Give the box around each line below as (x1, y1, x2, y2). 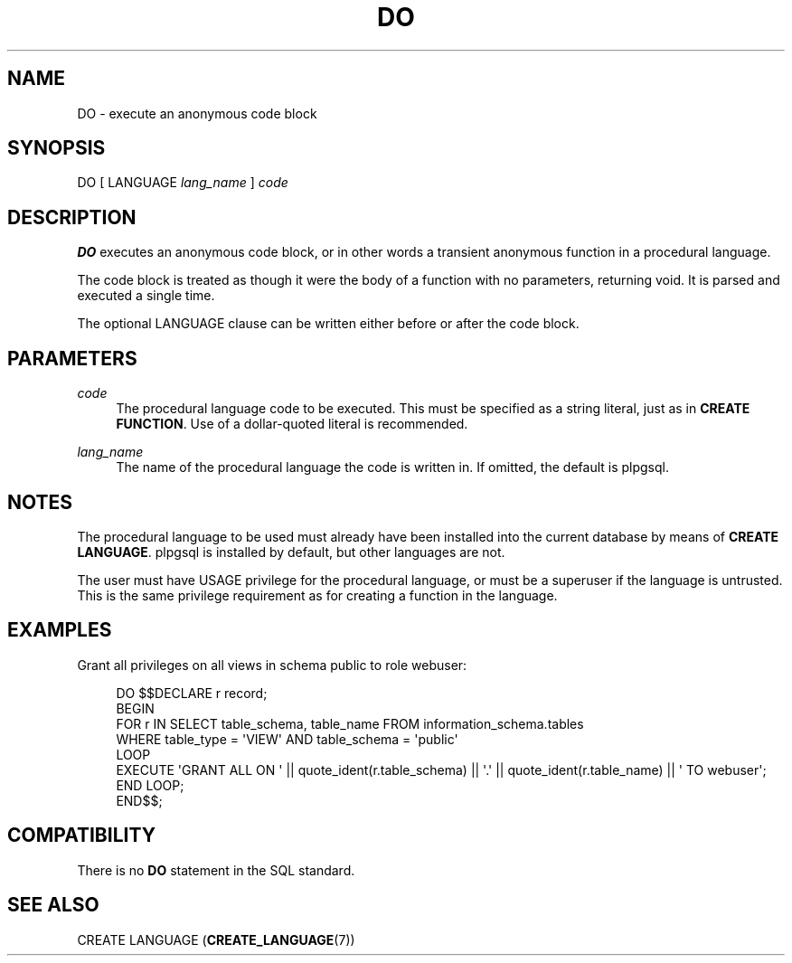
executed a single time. (77, 288, 215, 304)
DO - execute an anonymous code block (77, 105, 317, 121)
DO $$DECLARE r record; (116, 684, 268, 701)
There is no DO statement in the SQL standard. (77, 862, 355, 878)
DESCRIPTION (7, 205, 137, 229)
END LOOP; (116, 777, 184, 793)
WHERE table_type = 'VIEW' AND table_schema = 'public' (116, 731, 458, 747)
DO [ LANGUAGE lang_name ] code (77, 175, 288, 191)
